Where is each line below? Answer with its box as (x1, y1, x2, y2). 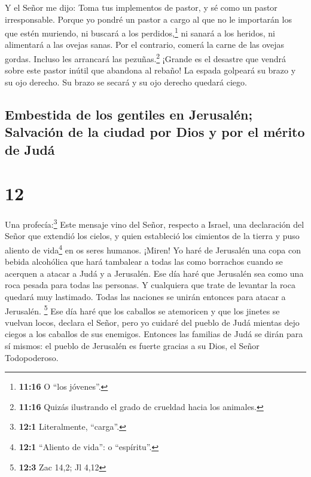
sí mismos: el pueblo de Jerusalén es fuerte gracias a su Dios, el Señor (5, 340, 260, 352)
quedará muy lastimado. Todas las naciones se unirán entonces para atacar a (5, 291, 286, 303)
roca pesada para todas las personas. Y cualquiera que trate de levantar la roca (5, 279, 295, 291)
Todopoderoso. (5, 351, 59, 363)
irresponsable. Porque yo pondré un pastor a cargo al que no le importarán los (5, 13, 292, 25)
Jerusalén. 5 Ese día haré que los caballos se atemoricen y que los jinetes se (5, 302, 280, 317)
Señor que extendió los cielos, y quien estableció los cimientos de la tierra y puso (5, 230, 300, 242)
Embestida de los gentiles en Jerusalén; (5, 105, 253, 123)
